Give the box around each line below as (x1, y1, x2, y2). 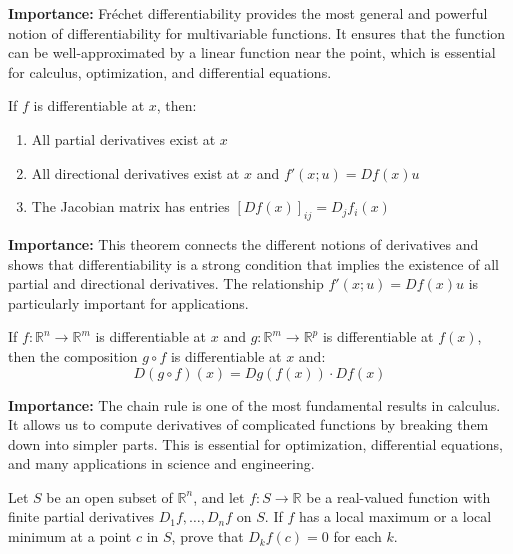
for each (333, 526, 382, 547)
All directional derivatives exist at (31, 162, 240, 183)
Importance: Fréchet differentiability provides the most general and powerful (8, 3, 488, 23)
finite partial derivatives (8, 506, 155, 527)
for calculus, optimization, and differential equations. (8, 61, 332, 82)
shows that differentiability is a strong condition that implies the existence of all (8, 253, 499, 274)
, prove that (171, 526, 244, 547)
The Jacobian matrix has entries (31, 196, 230, 217)
